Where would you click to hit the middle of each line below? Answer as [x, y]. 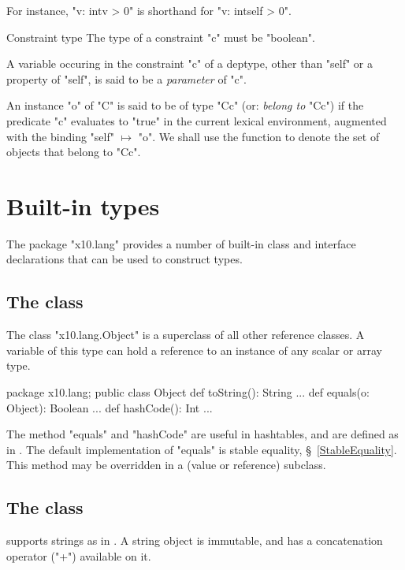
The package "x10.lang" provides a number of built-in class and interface [181, 243]
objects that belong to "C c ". [74, 152]
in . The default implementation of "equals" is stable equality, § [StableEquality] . [202, 449]
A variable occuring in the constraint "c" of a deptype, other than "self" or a [190, 63]
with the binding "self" [60, 136]
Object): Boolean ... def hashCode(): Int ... [110, 407]
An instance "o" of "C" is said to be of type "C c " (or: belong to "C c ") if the [185, 105]
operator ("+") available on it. [79, 555]
